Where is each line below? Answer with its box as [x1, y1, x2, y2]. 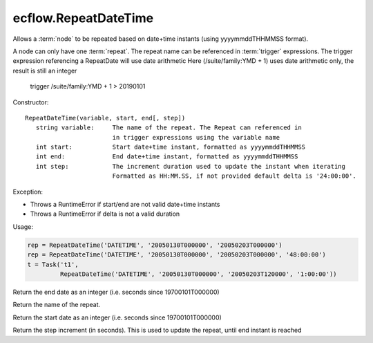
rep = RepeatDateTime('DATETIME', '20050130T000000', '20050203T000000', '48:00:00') [27, 251, 326, 259]
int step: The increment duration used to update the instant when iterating [35, 163, 345, 170]
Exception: [12, 187, 44, 196]
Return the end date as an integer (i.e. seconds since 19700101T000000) [12, 288, 220, 296]
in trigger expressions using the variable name [112, 133, 280, 141]
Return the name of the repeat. [12, 301, 100, 309]
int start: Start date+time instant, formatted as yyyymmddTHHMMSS [35, 143, 306, 151]
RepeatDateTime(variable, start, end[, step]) [25, 114, 186, 122]
